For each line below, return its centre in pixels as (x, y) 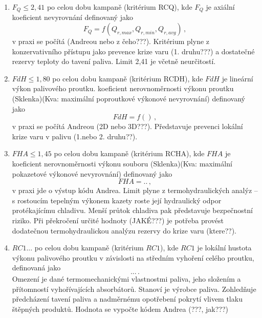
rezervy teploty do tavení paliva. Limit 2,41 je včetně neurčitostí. (114, 61)
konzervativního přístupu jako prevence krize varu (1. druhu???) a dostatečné (133, 51)
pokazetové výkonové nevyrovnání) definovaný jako (92, 173)
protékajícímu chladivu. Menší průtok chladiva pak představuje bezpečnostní (132, 210)
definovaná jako (36, 268)
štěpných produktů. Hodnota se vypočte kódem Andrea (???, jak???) (120, 309)
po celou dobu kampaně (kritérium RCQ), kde (119, 7)
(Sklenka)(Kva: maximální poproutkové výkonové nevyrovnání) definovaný (128, 99)
